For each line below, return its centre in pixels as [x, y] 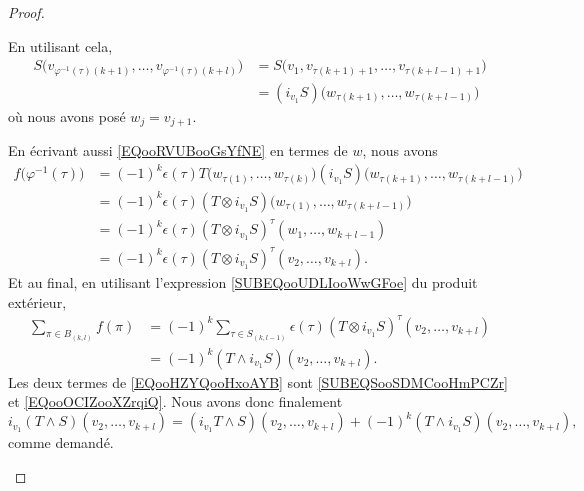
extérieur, [37, 301]
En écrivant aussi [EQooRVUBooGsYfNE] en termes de [178, 150]
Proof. [26, 12]
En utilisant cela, [60, 45]
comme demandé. [61, 442]
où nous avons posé [67, 115]
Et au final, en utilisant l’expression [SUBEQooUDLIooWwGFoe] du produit [243, 281]
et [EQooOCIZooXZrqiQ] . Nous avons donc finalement [175, 401]
